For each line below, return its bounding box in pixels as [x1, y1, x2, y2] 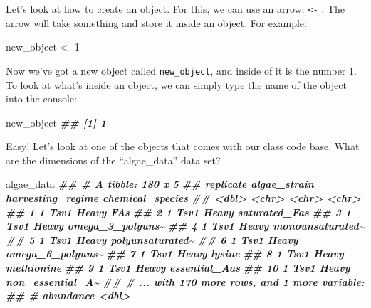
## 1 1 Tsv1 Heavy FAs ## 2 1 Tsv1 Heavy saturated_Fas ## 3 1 [6, 204, 352, 219]
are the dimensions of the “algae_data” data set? [6, 152, 221, 167]
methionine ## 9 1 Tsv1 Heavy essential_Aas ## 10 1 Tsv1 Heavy [6, 260, 350, 275]
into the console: [6, 91, 78, 106]
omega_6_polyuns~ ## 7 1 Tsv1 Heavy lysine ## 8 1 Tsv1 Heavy [6, 246, 344, 261]
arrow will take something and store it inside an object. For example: [6, 15, 307, 30]
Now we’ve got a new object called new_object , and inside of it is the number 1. [6, 63, 357, 78]
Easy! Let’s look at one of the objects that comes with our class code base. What [6, 139, 360, 154]
